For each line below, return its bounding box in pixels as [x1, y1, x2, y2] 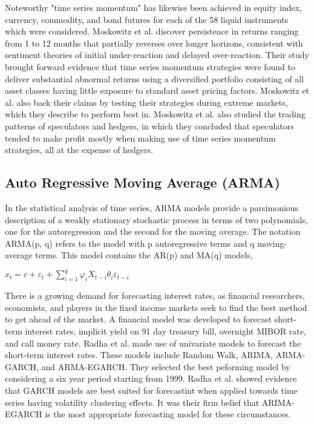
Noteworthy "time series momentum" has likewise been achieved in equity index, [5, 1, 303, 13]
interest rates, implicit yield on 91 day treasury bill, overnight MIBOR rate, [25, 324, 306, 337]
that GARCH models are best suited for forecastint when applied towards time [5, 383, 298, 396]
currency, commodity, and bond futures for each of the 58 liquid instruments [5, 13, 289, 25]
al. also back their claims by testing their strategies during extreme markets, [5, 96, 288, 108]
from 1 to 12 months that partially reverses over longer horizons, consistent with [5, 36, 303, 49]
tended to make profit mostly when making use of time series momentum [5, 131, 276, 144]
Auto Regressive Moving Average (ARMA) [5, 173, 280, 192]
